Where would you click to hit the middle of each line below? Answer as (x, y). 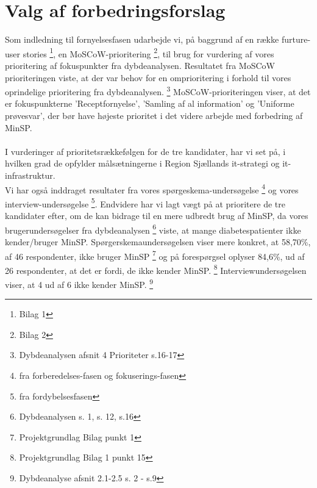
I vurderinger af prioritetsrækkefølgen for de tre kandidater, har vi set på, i (145, 151)
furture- (296, 39)
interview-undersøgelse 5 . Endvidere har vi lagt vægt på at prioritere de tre (145, 203)
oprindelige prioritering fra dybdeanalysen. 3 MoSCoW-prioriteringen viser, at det (158, 91)
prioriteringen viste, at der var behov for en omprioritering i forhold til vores (148, 77)
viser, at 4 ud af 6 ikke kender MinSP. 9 (79, 283)
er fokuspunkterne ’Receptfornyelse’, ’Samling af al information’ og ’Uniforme (150, 103)
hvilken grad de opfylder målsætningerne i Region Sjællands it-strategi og (142, 163)
